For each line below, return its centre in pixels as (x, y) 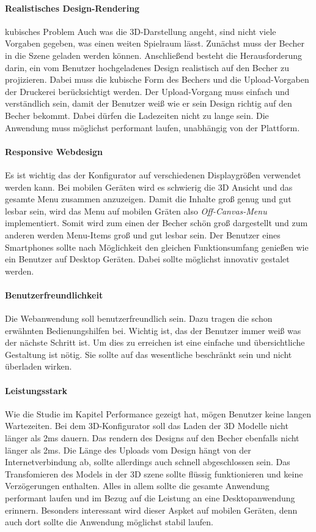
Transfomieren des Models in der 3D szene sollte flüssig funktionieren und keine (154, 473)
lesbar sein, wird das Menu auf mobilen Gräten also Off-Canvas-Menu (136, 211)
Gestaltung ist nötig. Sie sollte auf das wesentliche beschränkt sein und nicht (149, 354)
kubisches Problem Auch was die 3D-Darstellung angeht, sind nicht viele (141, 31)
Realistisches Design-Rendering (72, 8)
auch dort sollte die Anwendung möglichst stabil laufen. (109, 522)
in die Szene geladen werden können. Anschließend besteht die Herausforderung (154, 55)
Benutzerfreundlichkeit (54, 294)
